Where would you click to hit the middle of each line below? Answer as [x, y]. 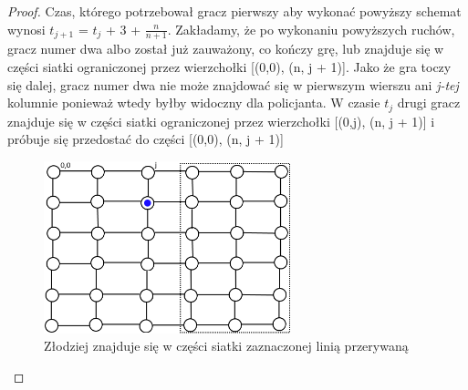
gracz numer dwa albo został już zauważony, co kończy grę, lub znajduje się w [226, 49]
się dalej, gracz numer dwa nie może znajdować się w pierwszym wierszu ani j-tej [233, 84]
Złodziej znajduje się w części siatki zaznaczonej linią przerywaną [226, 346]
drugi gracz [429, 103]
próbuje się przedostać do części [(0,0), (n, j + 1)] [146, 139]
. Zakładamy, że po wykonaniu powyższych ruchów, [311, 29]
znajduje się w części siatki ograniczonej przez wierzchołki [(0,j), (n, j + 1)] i [221, 121]
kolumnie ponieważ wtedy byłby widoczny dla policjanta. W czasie [194, 103]
